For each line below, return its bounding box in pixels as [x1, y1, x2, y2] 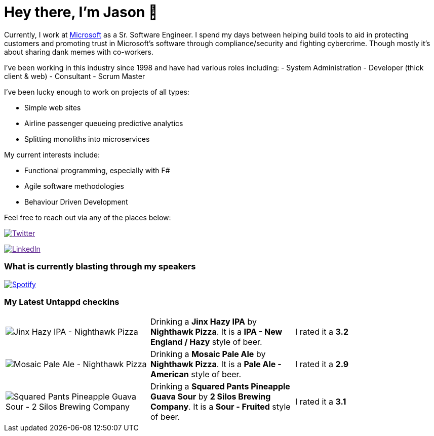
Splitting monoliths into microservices [24, 134, 150, 143]
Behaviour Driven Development [24, 197, 128, 206]
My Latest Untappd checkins [4, 296, 120, 307]
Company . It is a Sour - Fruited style [150, 402, 291, 412]
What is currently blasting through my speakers [4, 261, 196, 272]
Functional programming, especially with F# [24, 166, 170, 175]
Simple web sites [24, 103, 81, 112]
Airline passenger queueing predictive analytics [24, 118, 183, 128]
